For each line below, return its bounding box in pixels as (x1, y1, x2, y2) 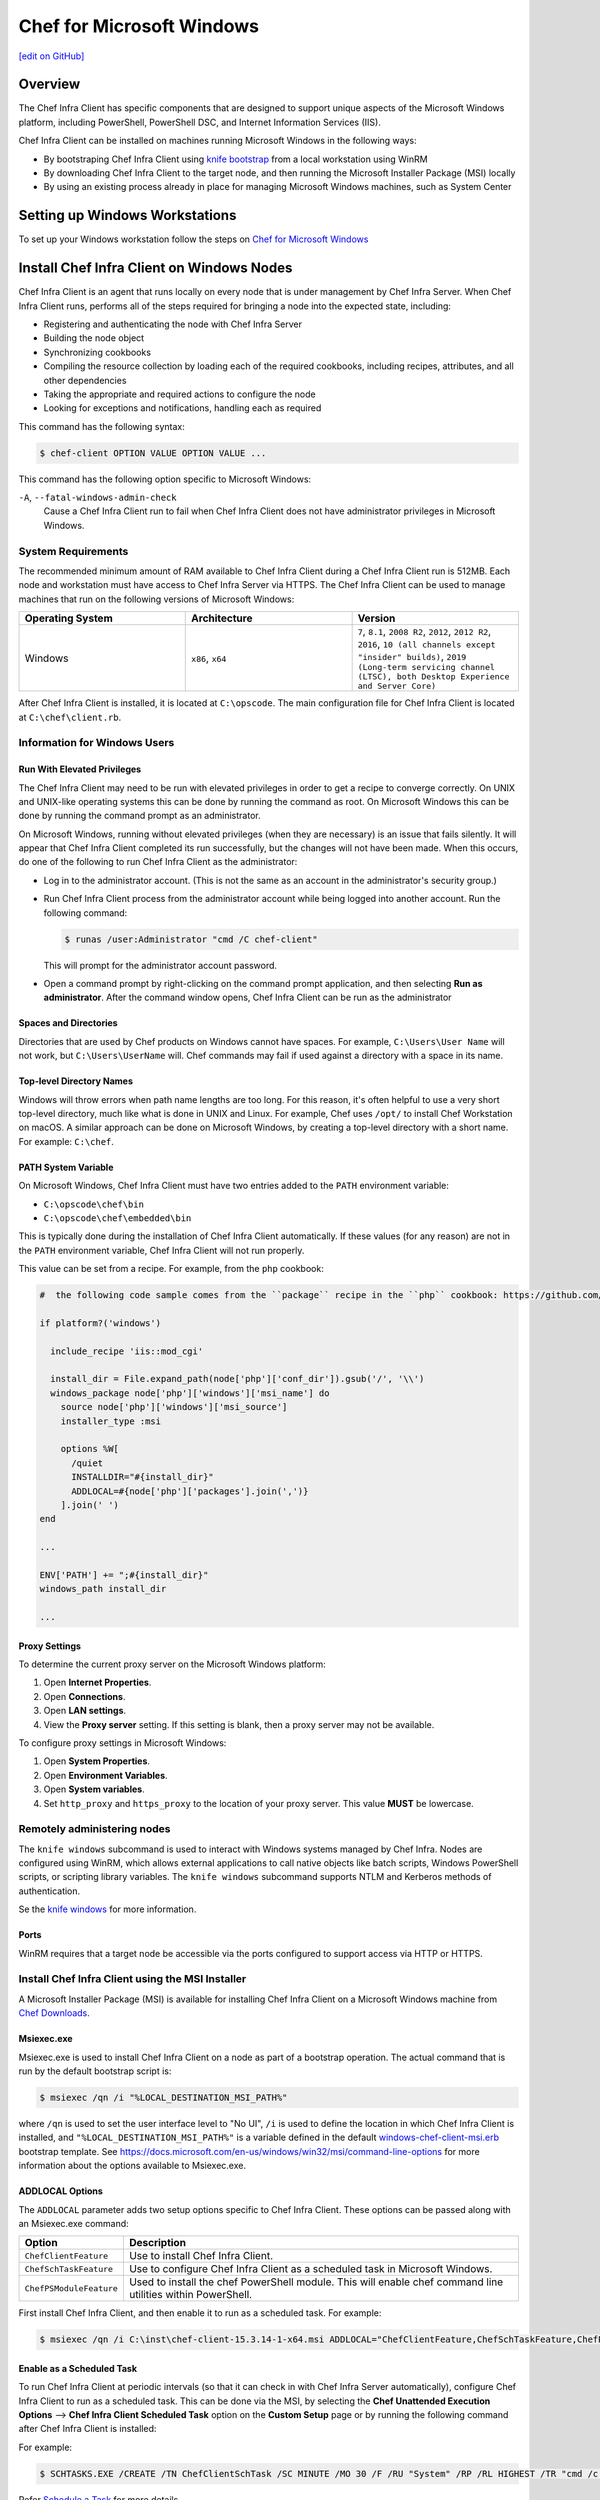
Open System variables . (43, 1783, 145, 1795)
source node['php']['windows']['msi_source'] (60, 1401, 288, 1413)
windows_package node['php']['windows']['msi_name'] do (50, 1387, 330, 1399)
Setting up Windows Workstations (18, 207, 237, 224)
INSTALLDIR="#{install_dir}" (71, 1471, 214, 1483)
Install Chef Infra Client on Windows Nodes (18, 260, 293, 277)
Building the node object (43, 332, 145, 344)
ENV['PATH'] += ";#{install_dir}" (39, 1569, 209, 1580)
